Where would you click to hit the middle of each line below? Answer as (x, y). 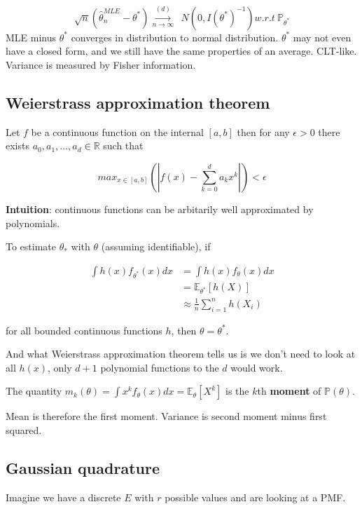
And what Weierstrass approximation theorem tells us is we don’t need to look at (181, 354)
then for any (263, 131)
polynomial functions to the (160, 367)
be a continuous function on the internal (117, 131)
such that (123, 145)
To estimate (31, 246)
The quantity (34, 391)
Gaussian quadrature (83, 468)
